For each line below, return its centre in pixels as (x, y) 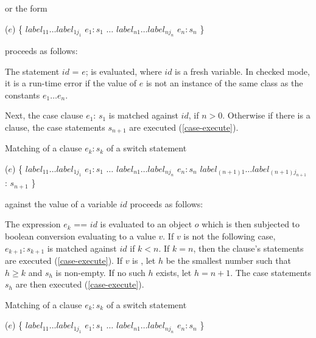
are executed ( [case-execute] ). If (64, 260)
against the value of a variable (61, 203)
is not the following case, (230, 236)
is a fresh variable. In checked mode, (242, 71)
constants (23, 95)
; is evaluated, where (124, 71)
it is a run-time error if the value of (71, 83)
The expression (33, 224)
